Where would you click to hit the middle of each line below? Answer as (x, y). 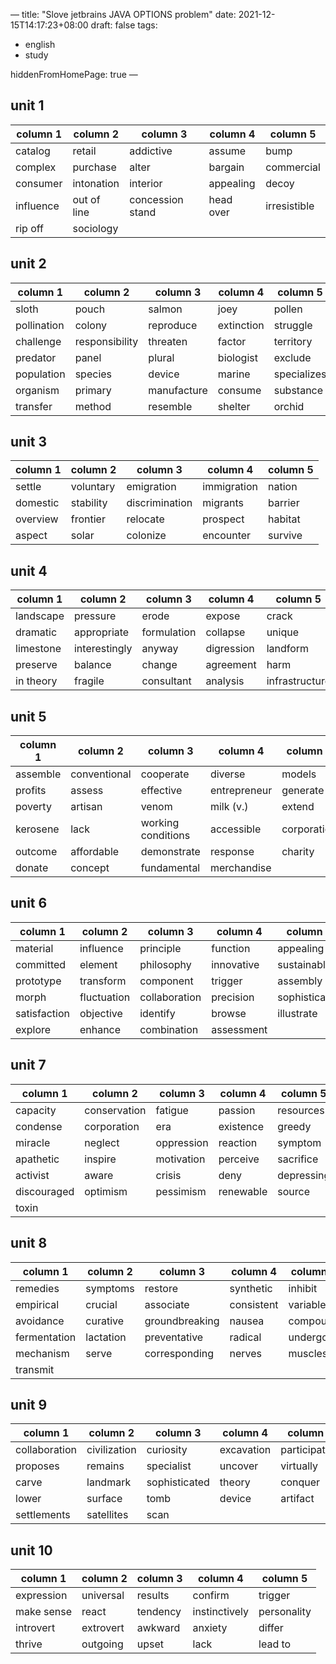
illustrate (297, 1013)
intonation (96, 183)
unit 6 (29, 903)
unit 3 (29, 442)
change (159, 665)
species (93, 374)
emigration (151, 487)
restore (161, 1288)
